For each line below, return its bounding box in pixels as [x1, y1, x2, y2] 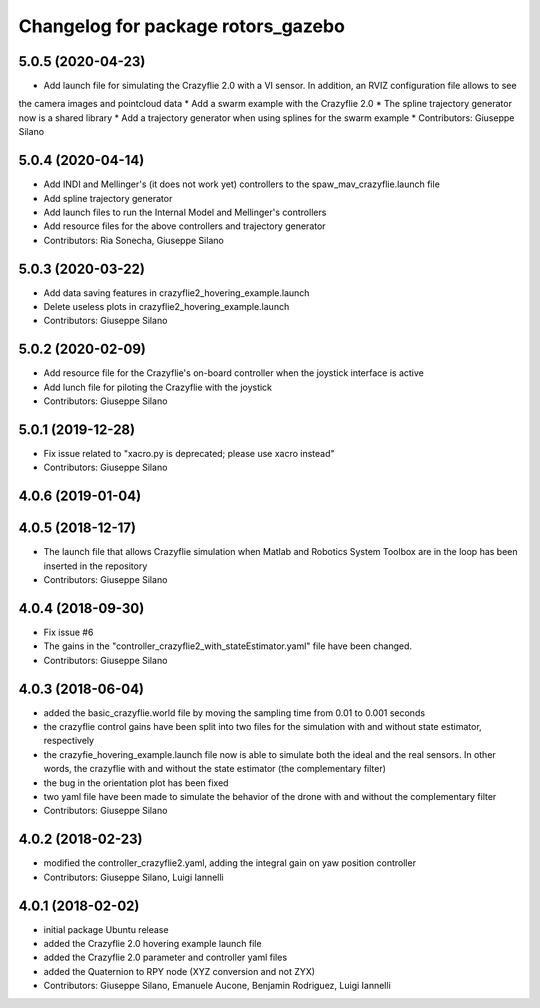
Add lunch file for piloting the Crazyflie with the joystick [43, 381, 273, 393]
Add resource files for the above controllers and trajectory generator [43, 220, 326, 232]
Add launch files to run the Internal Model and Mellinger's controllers [43, 206, 327, 218]
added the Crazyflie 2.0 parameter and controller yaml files [43, 951, 288, 964]
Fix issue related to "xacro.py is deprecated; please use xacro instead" [43, 447, 335, 459]
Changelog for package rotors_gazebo [18, 15, 345, 37]
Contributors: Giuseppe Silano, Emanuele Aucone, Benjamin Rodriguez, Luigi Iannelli [43, 980, 392, 992]
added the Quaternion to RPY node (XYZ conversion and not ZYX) [43, 965, 315, 977]
